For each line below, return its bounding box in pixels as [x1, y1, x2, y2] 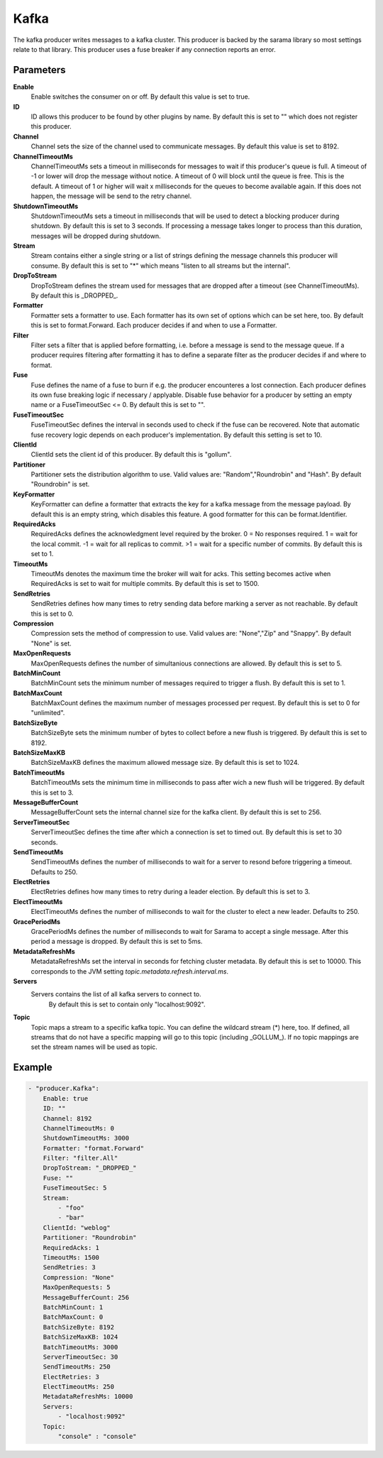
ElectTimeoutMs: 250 [43, 1383, 115, 1391]
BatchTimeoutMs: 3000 [43, 1343, 118, 1351]
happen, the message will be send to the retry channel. [30, 192, 192, 200]
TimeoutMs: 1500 [43, 1253, 99, 1261]
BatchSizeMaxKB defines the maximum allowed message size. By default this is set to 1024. [30, 758, 299, 767]
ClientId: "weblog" [43, 1224, 111, 1231]
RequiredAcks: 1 [43, 1244, 99, 1251]
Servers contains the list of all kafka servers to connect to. [30, 990, 201, 999]
